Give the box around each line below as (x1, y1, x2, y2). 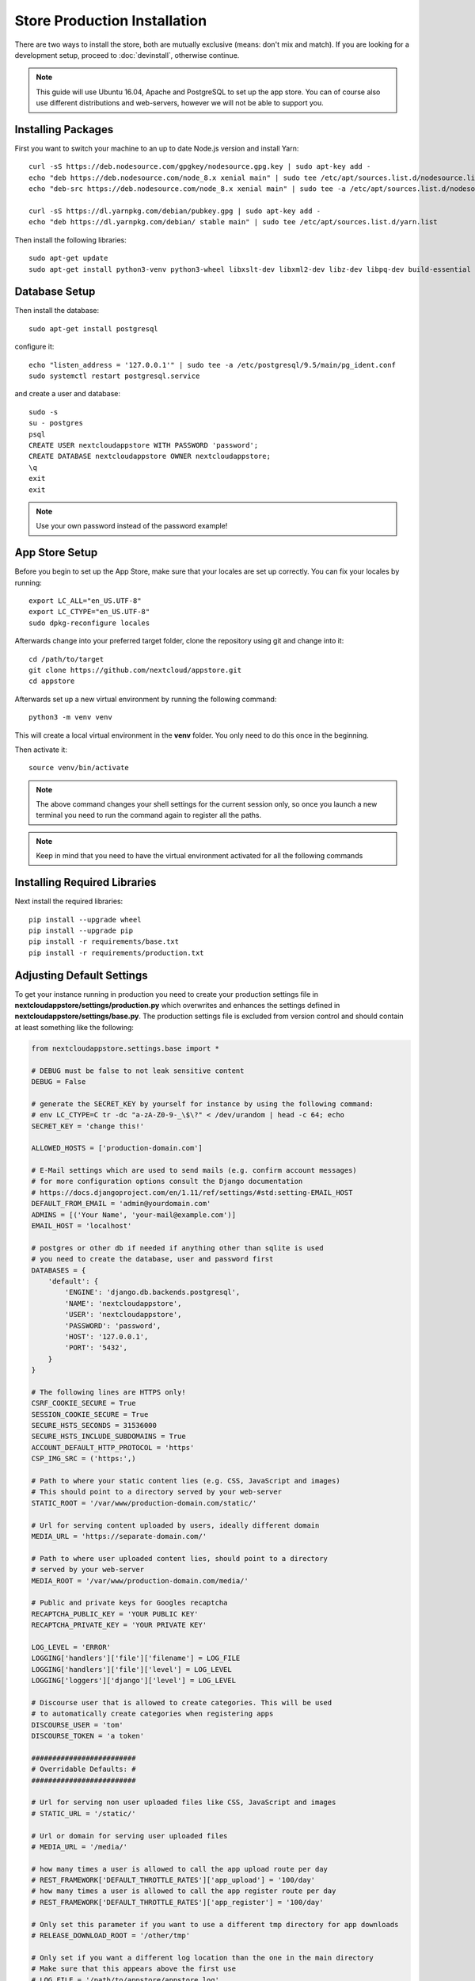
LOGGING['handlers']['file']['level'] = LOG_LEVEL (31, 1665, 233, 1674)
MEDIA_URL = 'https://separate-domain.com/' (31, 1532, 207, 1540)
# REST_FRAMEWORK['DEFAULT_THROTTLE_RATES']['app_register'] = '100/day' (31, 1898, 324, 1907)
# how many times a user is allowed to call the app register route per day (31, 1887, 336, 1895)
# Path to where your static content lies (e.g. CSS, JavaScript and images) (31, 1476, 340, 1485)
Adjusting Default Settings (14, 968, 148, 982)
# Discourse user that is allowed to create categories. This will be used (31, 1698, 332, 1707)
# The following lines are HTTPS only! (31, 1387, 186, 1396)
